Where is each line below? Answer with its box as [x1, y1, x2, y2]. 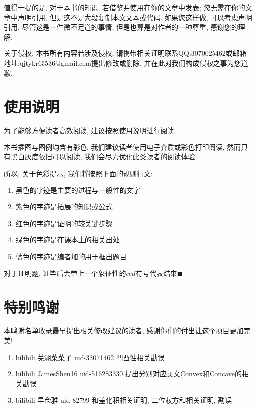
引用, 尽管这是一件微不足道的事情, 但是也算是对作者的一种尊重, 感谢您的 [4, 22, 238, 32]
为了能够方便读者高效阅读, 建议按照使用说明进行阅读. [4, 125, 176, 136]
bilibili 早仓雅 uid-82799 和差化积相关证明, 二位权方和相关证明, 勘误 [15, 395, 232, 405]
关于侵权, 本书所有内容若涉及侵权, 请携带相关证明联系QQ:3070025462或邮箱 [4, 48, 247, 58]
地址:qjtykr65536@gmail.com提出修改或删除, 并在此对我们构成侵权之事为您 [4, 57, 241, 68]
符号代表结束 [135, 268, 177, 278]
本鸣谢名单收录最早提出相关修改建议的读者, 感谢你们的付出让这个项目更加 [4, 325, 244, 336]
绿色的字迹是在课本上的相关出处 [15, 234, 120, 245]
